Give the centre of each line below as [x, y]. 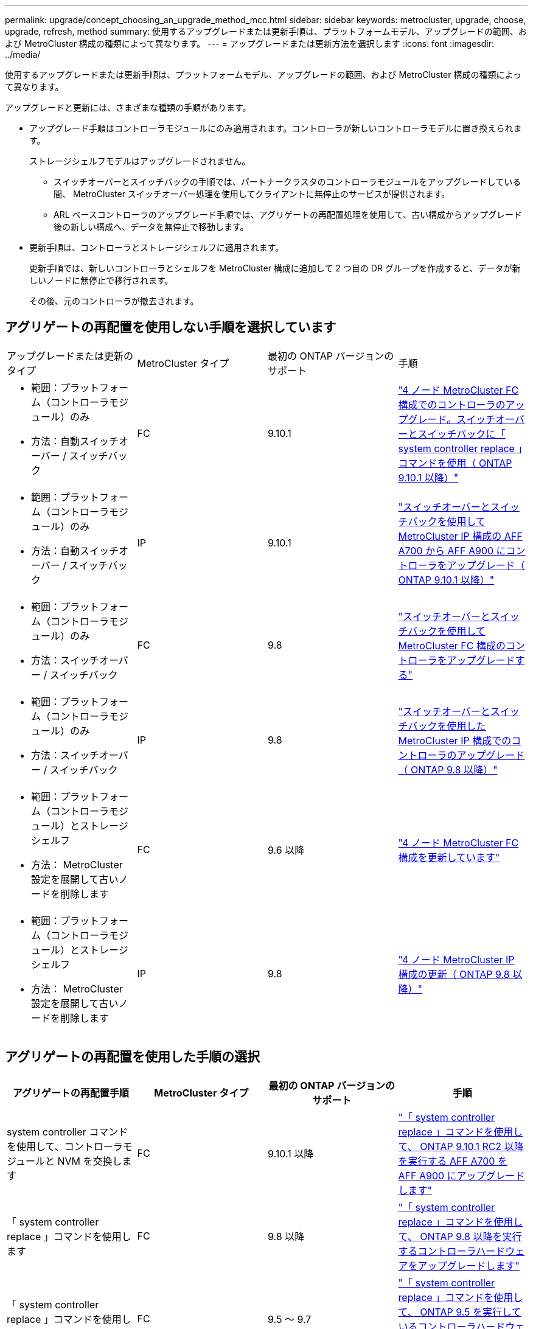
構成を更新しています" [449, 857]
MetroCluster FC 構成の [452, 645]
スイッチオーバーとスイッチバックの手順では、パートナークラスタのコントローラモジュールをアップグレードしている [287, 182]
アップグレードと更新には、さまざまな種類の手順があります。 [128, 107]
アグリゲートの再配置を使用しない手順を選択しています [171, 327]
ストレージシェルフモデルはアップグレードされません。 [140, 161]
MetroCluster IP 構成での [455, 740]
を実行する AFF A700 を [453, 1161]
